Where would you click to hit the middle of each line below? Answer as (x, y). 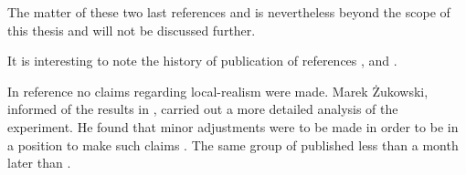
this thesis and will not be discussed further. (132, 30)
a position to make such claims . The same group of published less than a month (233, 144)
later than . (39, 163)
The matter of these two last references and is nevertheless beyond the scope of (229, 12)
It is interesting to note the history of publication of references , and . (202, 61)
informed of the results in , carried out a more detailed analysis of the (203, 109)
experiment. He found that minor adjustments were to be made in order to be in (233, 126)
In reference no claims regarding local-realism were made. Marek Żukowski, (218, 91)
